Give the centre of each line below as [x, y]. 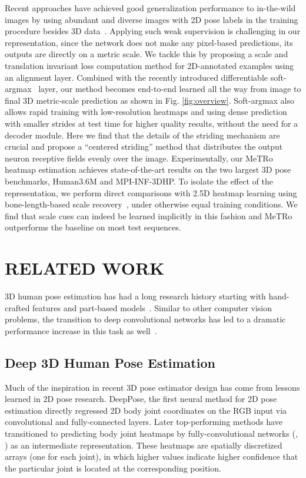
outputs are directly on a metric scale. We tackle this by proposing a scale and [147, 54]
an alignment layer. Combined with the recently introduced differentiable [137, 77]
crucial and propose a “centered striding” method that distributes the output [144, 146]
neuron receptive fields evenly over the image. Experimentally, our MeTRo [139, 158]
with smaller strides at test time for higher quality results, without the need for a [152, 123]
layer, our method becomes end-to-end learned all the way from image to [170, 89]
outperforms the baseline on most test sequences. [93, 227]
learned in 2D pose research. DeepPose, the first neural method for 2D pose [141, 399]
